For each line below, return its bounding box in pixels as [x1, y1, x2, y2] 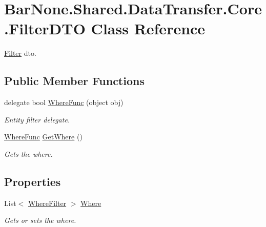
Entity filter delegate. [4, 114, 70, 125]
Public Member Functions [4, 73, 145, 89]
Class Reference [91, 18, 206, 39]
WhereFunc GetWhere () [4, 131, 83, 142]
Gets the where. [4, 148, 53, 159]
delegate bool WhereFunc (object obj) [4, 97, 124, 108]
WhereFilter [28, 197, 67, 208]
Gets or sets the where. [4, 215, 76, 225]
